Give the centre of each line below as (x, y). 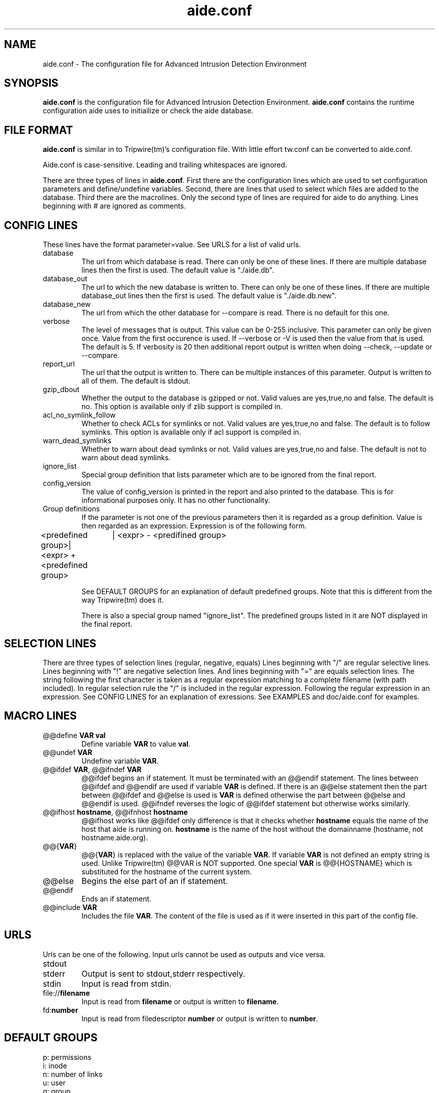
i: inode (55, 1065)
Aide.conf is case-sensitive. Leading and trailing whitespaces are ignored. (165, 165)
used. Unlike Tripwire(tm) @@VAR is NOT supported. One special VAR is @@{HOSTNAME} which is (247, 863)
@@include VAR (70, 907)
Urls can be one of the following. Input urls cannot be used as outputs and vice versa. (184, 954)
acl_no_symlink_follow (79, 415)
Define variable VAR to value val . (136, 744)
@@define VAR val (74, 735)
